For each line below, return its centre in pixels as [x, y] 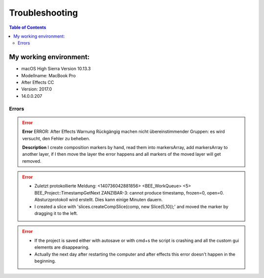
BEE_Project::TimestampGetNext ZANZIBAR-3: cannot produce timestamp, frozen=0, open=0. [129, 192]
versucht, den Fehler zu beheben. [56, 138]
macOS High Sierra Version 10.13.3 [56, 69]
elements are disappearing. [62, 247]
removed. [32, 161]
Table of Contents [28, 27]
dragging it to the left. [56, 214]
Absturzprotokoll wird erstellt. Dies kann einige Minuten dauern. [99, 200]
